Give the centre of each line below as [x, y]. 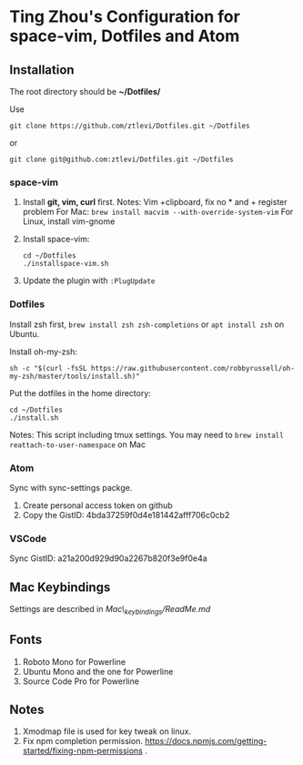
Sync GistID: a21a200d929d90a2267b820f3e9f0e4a [108, 558]
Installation [42, 70]
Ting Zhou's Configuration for [125, 17]
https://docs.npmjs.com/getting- [206, 741]
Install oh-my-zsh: [44, 352]
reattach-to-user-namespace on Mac [78, 444]
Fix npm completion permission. [83, 741]
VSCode [28, 538]
